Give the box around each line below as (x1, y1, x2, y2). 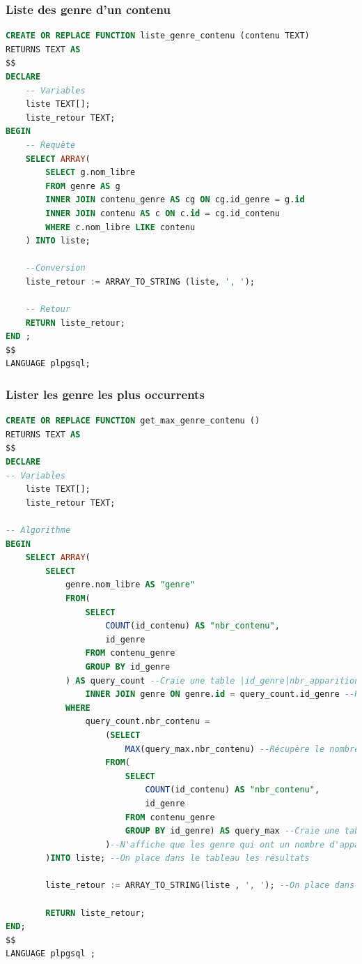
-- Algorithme (6, 525, 71, 536)
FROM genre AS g (45, 181, 120, 191)
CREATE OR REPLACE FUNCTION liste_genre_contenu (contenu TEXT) (6, 31, 310, 41)
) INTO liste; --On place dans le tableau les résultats (45, 853, 310, 864)
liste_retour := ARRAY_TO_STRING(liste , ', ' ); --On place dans (45, 880, 355, 891)
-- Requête (25, 140, 76, 150)
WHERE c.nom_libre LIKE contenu (45, 222, 196, 232)
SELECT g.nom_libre (45, 167, 136, 178)
